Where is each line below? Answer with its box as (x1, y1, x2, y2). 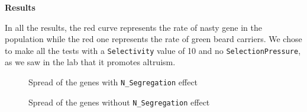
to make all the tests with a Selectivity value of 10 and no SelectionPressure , (5, 44, 301, 56)
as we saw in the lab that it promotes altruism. (5, 56, 176, 68)
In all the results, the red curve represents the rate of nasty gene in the (5, 21, 262, 33)
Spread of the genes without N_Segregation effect (28, 95, 210, 108)
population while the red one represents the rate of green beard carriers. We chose (5, 33, 302, 45)
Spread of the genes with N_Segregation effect (28, 76, 198, 88)
